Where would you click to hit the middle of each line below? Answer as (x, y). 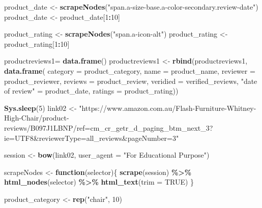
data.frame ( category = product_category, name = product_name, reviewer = (130, 70)
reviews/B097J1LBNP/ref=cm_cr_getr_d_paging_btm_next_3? (109, 127)
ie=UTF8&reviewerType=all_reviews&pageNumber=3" (92, 138)
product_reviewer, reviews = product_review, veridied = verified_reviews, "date (131, 81)
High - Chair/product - (37, 118)
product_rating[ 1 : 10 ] (37, 43)
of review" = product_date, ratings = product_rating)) (91, 91)
